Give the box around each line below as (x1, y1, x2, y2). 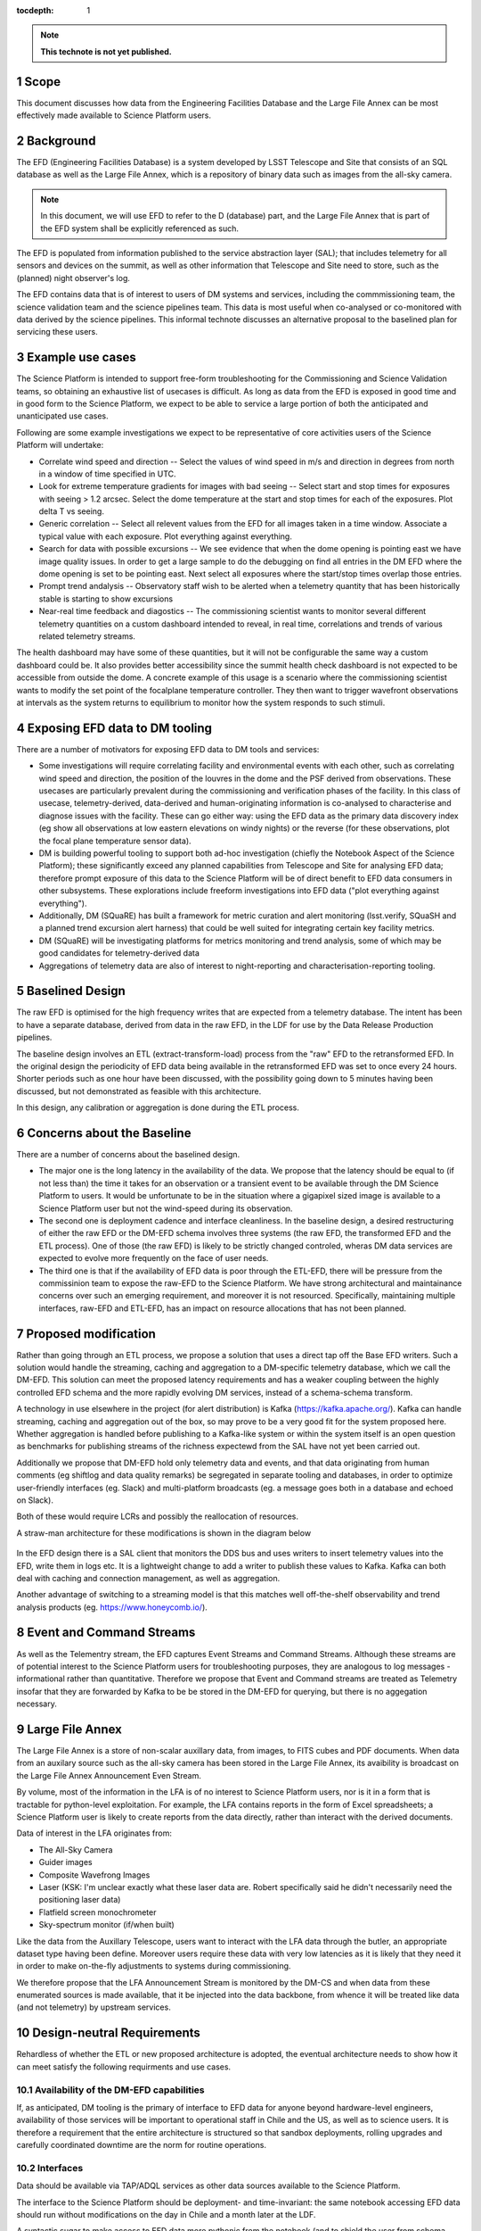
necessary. (16, 1698, 58, 1709)
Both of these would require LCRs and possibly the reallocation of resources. (16, 1511, 298, 1522)
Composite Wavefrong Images (38, 1870, 151, 1880)
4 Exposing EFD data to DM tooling (16, 720, 213, 735)
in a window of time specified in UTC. (38, 469, 177, 479)
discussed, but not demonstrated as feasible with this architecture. (16, 1085, 262, 1097)
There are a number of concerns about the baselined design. (16, 1149, 240, 1160)
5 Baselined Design (16, 983, 126, 999)
